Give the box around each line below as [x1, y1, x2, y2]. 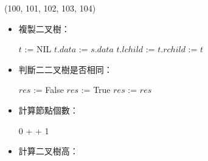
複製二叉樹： [18, 22, 70, 35]
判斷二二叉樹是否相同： [18, 63, 113, 75]
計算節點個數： [18, 103, 78, 116]
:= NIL [24, 43, 52, 55]
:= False [33, 83, 64, 96]
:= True [81, 83, 111, 96]
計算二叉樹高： [18, 145, 78, 157]
